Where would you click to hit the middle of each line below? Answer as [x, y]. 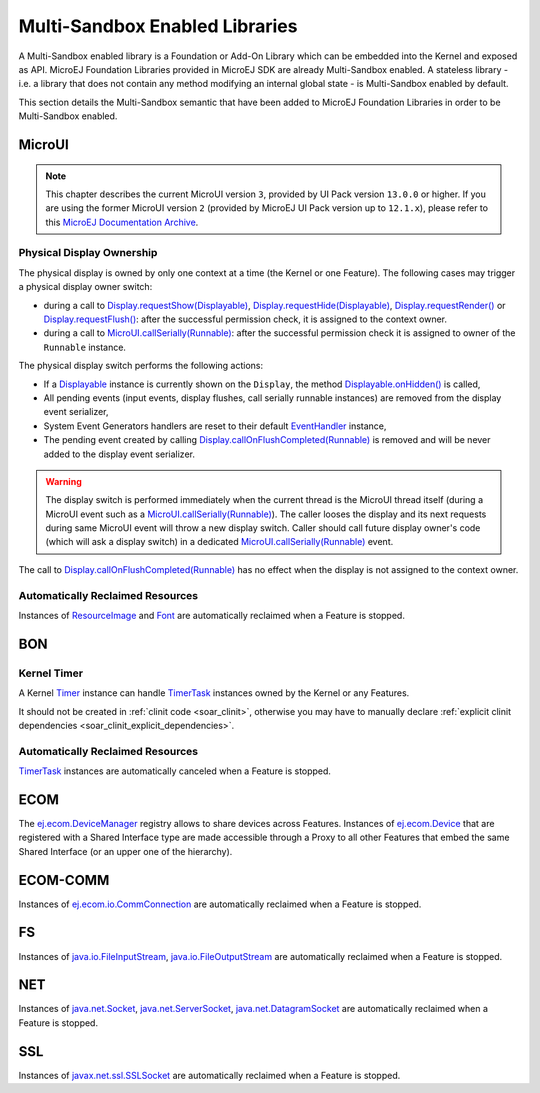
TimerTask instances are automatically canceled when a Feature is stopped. [175, 771]
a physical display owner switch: [85, 287]
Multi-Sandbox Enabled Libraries [158, 26]
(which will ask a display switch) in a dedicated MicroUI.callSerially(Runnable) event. [219, 542]
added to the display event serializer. [119, 454]
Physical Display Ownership [88, 253]
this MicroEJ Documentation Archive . [122, 222]
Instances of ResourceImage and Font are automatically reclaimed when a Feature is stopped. [211, 615]
